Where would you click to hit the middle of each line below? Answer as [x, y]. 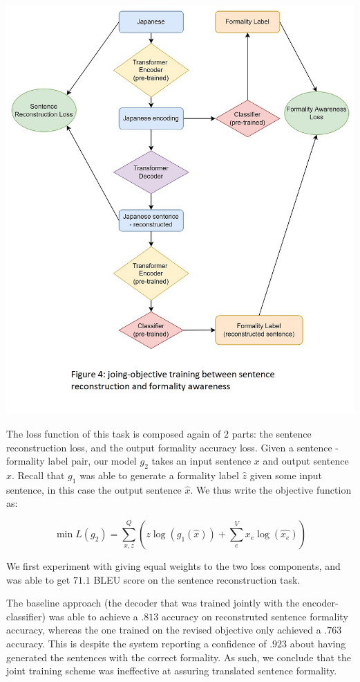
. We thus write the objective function [271, 489]
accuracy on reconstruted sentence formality [255, 616]
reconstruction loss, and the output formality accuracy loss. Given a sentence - [172, 447]
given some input [286, 475]
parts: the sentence [272, 434]
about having [318, 644]
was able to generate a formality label [159, 475]
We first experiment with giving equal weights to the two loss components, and [173, 566]
